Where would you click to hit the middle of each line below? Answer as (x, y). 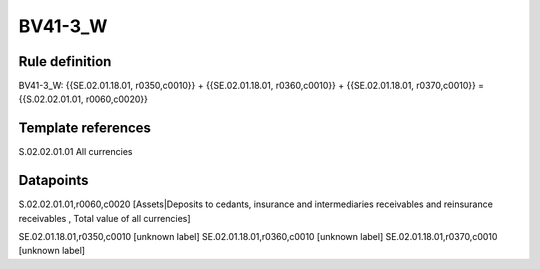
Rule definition (65, 61)
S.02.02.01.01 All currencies (75, 152)
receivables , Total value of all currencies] (104, 218)
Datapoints (53, 180)
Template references (85, 128)
